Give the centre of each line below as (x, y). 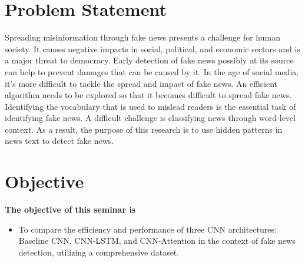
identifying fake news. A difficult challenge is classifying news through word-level (150, 118)
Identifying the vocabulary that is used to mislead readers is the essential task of (150, 106)
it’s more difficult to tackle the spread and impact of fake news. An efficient (141, 83)
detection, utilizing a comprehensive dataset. (99, 252)
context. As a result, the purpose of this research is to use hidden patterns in (144, 129)
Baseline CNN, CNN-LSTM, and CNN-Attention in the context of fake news (157, 241)
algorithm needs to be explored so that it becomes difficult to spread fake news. (148, 95)
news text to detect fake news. (59, 141)
